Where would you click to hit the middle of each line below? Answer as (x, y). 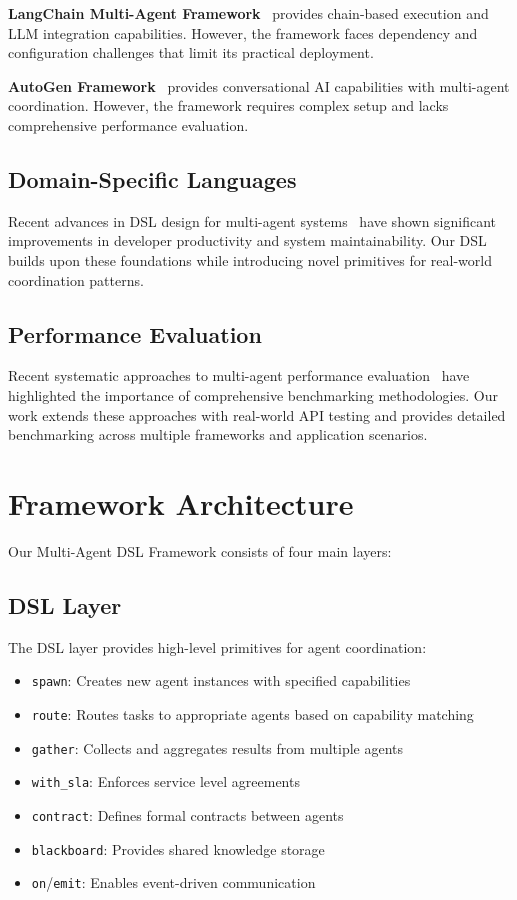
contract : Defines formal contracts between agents (187, 814)
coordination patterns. (76, 279)
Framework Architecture (181, 502)
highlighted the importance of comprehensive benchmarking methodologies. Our (253, 394)
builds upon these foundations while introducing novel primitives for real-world (250, 259)
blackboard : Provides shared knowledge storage (178, 848)
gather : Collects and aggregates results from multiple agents (217, 747)
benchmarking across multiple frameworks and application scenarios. (218, 434)
